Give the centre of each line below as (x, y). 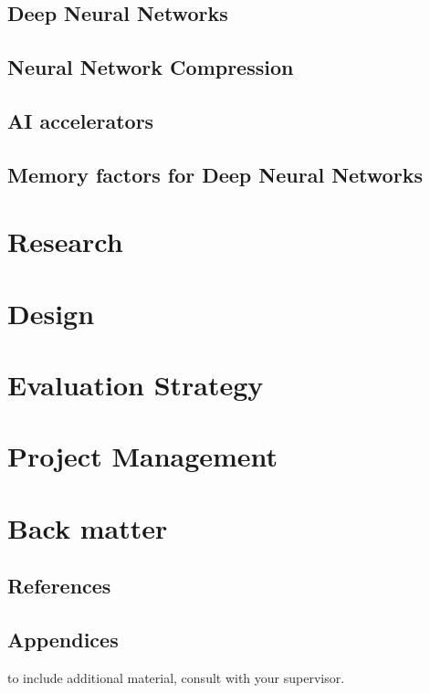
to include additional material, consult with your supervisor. (176, 677)
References (59, 586)
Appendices (63, 640)
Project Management (143, 456)
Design (51, 313)
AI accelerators (81, 120)
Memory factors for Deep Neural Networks (215, 174)
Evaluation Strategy (136, 385)
